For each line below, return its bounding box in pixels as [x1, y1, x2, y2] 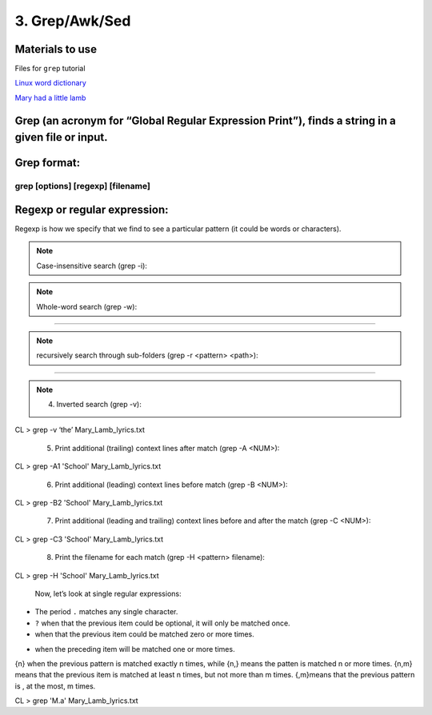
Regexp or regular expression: [14, 202, 169, 216]
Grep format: [14, 156, 81, 170]
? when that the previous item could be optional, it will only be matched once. [34, 618, 291, 628]
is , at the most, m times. [14, 681, 96, 691]
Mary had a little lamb [14, 93, 86, 102]
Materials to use [14, 42, 98, 56]
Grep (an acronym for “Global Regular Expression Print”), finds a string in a [14, 114, 396, 127]
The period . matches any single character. [34, 607, 178, 617]
